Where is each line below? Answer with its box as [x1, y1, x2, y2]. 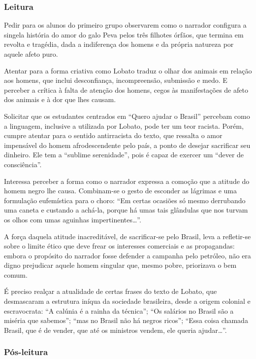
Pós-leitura [4, 346, 48, 358]
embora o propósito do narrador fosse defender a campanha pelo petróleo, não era [4, 250, 251, 260]
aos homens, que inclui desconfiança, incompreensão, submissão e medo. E [4, 75, 227, 85]
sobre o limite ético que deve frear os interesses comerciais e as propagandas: [4, 241, 235, 251]
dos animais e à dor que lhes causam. [4, 94, 116, 105]
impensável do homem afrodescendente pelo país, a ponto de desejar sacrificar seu [4, 140, 251, 150]
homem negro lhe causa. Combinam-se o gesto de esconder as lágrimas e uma [4, 185, 237, 196]
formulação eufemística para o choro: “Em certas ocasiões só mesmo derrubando [4, 195, 246, 205]
